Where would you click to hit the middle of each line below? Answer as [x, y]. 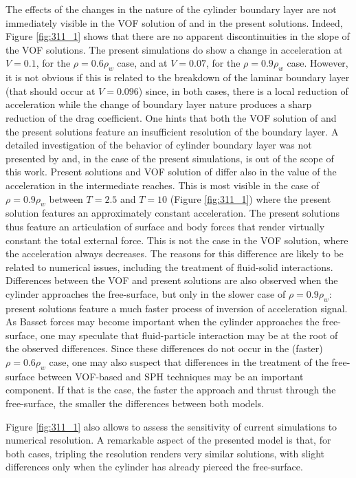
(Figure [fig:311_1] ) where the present [251, 198]
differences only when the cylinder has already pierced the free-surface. [154, 467]
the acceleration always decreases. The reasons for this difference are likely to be [175, 253]
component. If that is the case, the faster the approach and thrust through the [171, 390]
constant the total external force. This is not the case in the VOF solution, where [177, 240]
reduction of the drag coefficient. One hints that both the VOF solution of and [171, 117]
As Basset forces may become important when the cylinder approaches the [163, 322]
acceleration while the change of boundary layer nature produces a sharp [159, 104]
